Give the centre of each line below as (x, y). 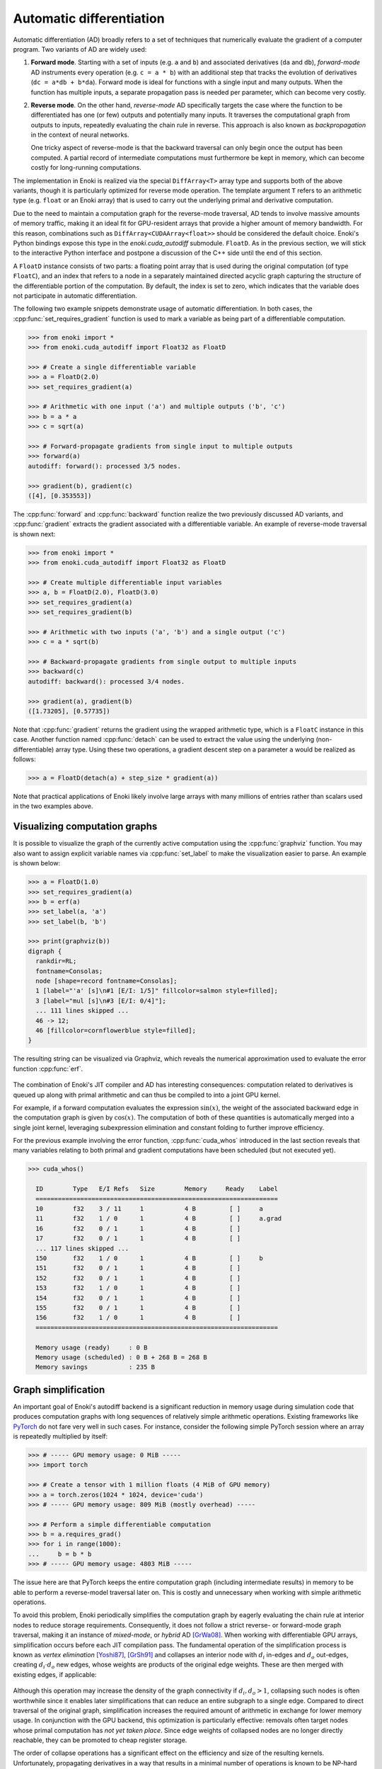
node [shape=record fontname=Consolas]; (106, 981)
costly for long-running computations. (86, 168)
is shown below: (36, 863)
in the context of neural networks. (80, 135)
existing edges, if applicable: (55, 1674)
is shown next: (34, 534)
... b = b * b (60, 1554)
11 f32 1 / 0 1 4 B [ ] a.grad (159, 1218)
